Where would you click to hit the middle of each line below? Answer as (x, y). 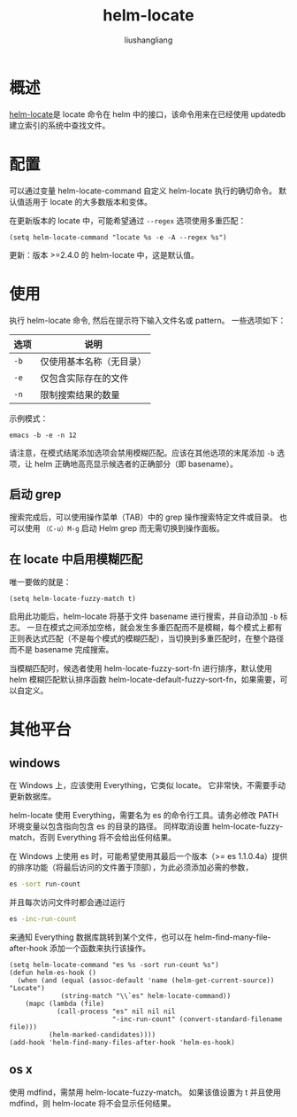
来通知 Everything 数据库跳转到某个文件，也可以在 (101, 937)
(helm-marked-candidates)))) (102, 1035)
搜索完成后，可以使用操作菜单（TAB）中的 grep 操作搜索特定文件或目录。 (143, 517)
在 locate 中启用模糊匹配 (76, 559)
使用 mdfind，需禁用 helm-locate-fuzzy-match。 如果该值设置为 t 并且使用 (145, 1092)
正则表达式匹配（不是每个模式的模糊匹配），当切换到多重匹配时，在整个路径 (147, 638)
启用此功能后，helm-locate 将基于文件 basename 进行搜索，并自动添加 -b (144, 616)
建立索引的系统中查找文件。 (60, 125)
